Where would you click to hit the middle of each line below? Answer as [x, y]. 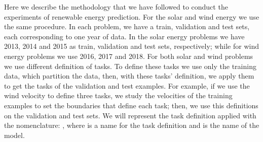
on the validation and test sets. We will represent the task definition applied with [130, 115]
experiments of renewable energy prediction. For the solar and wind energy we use [132, 16]
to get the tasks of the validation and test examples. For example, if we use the [127, 85]
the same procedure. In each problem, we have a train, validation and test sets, [127, 26]
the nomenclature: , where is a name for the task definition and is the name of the [132, 125]
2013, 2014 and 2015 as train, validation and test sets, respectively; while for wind [131, 46]
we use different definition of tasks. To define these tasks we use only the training [130, 66]
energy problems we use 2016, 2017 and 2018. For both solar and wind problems [129, 56]
